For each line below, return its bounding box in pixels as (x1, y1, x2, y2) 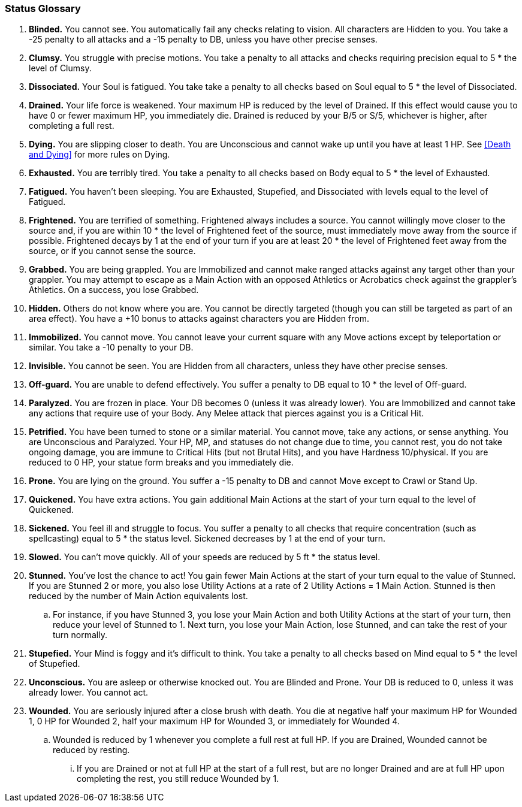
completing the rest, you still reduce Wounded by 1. (77, 773, 279, 784)
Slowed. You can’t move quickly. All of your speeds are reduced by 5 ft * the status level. (29, 552, 381, 563)
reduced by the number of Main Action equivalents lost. (29, 591, 248, 602)
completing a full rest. (29, 120, 114, 131)
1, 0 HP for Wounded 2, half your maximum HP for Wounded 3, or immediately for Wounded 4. (29, 716, 400, 727)
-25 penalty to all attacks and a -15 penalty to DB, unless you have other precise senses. (29, 34, 378, 45)
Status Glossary (5, 2, 81, 14)
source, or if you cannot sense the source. (29, 246, 196, 256)
